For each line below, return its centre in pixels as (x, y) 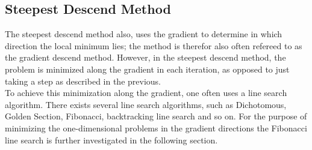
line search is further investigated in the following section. (111, 139)
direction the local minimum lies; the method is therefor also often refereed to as (154, 45)
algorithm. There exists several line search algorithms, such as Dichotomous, (146, 104)
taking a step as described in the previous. (83, 81)
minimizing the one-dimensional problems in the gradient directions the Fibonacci (156, 127)
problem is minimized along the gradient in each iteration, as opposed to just (147, 69)
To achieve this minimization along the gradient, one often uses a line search (146, 93)
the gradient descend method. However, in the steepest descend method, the (145, 57)
